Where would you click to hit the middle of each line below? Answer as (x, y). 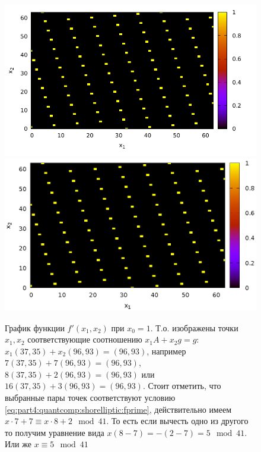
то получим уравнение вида (55, 432)
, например (166, 351)
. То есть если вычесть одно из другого (177, 421)
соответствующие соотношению (85, 339)
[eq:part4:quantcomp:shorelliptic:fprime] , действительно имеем (118, 409)
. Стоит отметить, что (182, 386)
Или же (18, 444)
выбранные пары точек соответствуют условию (90, 398)
